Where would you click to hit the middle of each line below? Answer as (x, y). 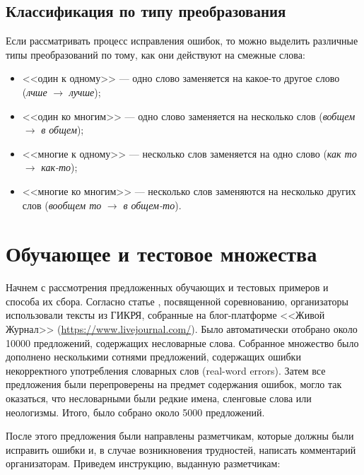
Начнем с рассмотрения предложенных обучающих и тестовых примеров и (167, 287)
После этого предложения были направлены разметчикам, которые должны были (180, 436)
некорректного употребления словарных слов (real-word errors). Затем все (166, 370)
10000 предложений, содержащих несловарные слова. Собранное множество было (182, 342)
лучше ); (85, 92)
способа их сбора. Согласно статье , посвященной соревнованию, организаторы (177, 301)
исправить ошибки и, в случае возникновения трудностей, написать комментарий (181, 449)
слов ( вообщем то (62, 205)
